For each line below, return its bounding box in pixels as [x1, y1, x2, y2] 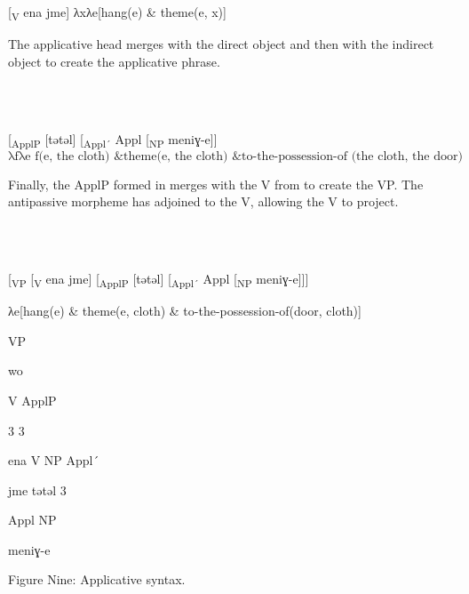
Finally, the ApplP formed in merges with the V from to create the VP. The [8, 174, 424, 193]
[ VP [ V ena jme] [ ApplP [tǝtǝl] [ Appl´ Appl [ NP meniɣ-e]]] [8, 269, 309, 290]
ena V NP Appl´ [8, 451, 99, 470]
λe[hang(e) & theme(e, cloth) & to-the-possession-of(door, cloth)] [8, 301, 362, 320]
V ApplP [8, 390, 57, 409]
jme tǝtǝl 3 [8, 480, 67, 499]
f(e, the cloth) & [35, 149, 124, 163]
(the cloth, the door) [351, 149, 463, 163]
